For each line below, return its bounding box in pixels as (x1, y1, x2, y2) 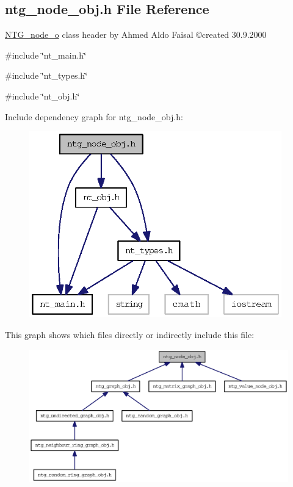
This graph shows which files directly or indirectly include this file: (5, 328, 255, 341)
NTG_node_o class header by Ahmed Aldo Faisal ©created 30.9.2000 (5, 28, 267, 41)
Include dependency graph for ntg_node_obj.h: (5, 110, 183, 123)
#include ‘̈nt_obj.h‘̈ (5, 89, 80, 102)
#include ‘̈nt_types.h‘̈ (5, 69, 88, 82)
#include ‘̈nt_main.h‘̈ (5, 48, 87, 61)
